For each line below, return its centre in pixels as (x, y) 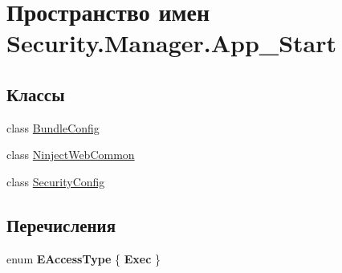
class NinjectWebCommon (71, 155)
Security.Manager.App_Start (172, 43)
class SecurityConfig (56, 181)
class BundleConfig (53, 127)
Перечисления (61, 224)
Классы (36, 94)
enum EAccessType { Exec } (84, 258)
